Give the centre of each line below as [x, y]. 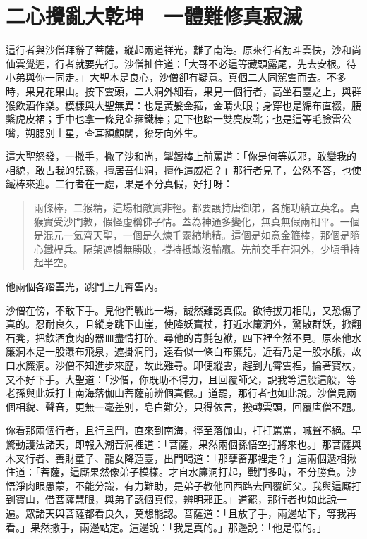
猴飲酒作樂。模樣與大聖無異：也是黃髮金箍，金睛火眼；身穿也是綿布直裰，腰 [183, 105]
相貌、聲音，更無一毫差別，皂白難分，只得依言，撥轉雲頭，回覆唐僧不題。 [188, 406]
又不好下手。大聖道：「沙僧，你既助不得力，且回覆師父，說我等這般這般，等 [181, 379]
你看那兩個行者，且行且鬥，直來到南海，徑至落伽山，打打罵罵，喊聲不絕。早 [183, 430]
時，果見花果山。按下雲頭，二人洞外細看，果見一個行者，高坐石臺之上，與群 [183, 91]
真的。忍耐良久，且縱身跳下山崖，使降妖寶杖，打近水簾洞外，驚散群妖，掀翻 [183, 324]
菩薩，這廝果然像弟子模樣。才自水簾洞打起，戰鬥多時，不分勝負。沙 [198, 472]
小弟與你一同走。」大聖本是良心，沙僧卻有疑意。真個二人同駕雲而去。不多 [176, 77]
